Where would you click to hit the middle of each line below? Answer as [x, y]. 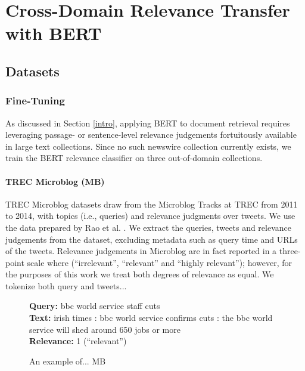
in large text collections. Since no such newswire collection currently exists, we [148, 146]
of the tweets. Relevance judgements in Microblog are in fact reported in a [141, 251]
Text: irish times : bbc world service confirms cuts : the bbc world [151, 318]
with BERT [54, 33]
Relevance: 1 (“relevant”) [78, 341]
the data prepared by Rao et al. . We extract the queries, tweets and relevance [148, 227]
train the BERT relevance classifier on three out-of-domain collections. [134, 158]
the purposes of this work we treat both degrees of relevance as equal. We [140, 274]
